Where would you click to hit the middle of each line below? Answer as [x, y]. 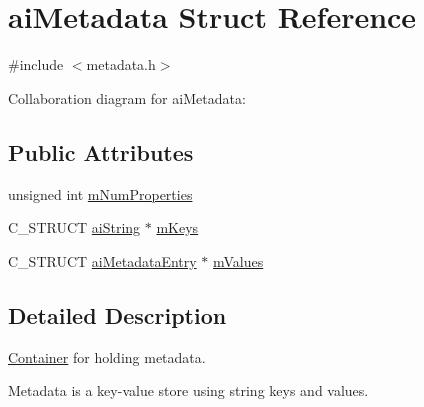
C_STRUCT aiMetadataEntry [102, 260]
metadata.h [121, 64]
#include [36, 64]
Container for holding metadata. [107, 356]
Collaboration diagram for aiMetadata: [127, 97]
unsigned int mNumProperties [100, 193]
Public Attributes [101, 151]
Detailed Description [117, 314]
